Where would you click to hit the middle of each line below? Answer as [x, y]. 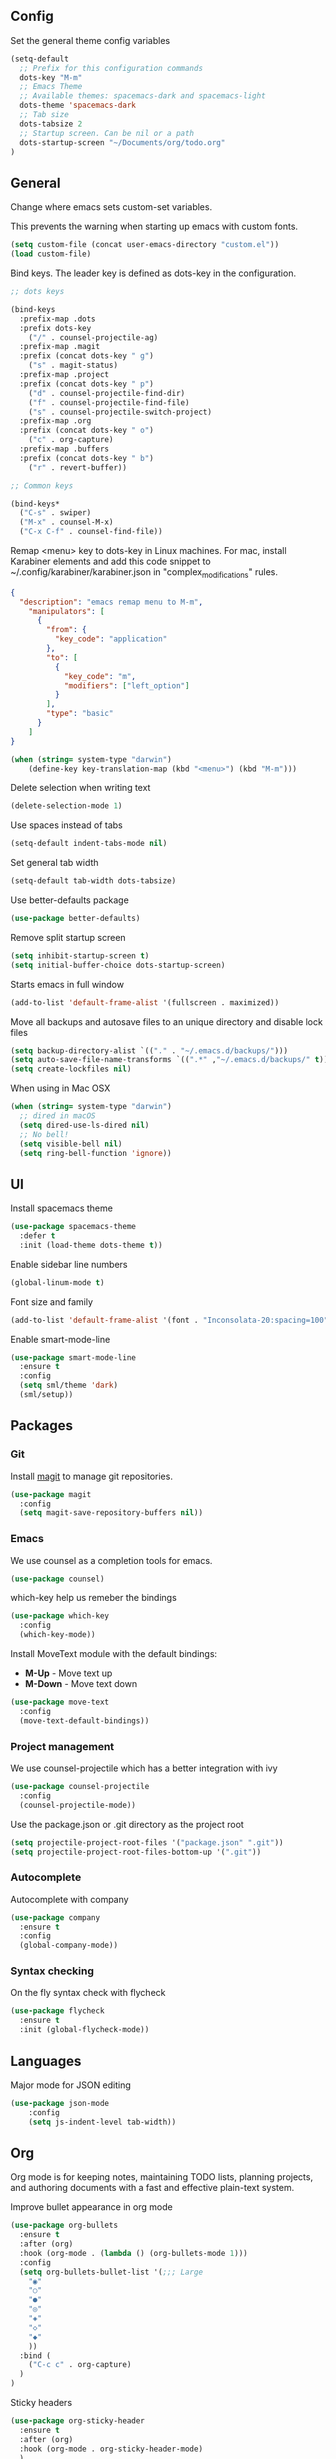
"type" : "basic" [80, 714]
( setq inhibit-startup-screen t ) [80, 955]
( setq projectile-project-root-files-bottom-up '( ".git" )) [136, 1852]
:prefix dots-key [55, 328]
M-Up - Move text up [68, 1673]
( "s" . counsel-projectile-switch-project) [120, 412]
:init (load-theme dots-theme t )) [91, 1245]
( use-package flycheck [57, 2011]
